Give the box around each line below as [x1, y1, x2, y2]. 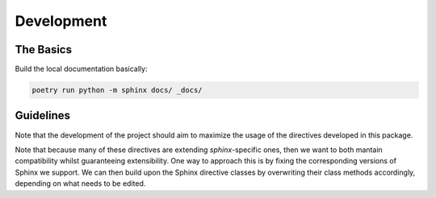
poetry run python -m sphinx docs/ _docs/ [31, 85, 203, 95]
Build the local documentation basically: [15, 64, 148, 74]
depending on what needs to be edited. [15, 179, 146, 188]
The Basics [15, 43, 73, 56]
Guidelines [15, 109, 70, 122]
